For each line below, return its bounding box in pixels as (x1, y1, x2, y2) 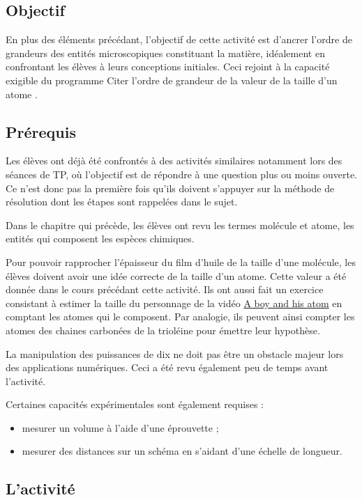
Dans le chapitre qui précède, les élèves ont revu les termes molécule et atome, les (6, 217, 354, 232)
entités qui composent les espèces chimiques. (6, 231, 195, 246)
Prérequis (6, 120, 76, 142)
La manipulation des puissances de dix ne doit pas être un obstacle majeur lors (6, 346, 344, 361)
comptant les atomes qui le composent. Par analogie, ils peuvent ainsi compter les (6, 309, 355, 324)
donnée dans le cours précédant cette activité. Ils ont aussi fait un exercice (6, 282, 324, 297)
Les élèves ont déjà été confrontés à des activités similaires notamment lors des (6, 153, 342, 168)
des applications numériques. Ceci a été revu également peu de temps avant (6, 360, 329, 375)
